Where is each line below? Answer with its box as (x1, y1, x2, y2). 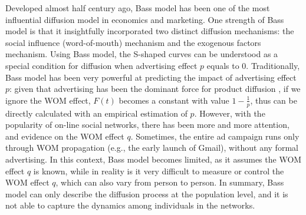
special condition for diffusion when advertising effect (5, 59, 198, 71)
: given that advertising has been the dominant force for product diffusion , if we (9, 82, 301, 95)
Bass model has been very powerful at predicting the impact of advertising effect (5, 71, 297, 83)
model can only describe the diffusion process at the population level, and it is (5, 187, 288, 200)
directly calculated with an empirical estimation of (5, 107, 187, 119)
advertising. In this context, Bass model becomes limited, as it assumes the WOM (5, 153, 302, 165)
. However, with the (194, 107, 265, 119)
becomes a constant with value (119, 94, 229, 106)
